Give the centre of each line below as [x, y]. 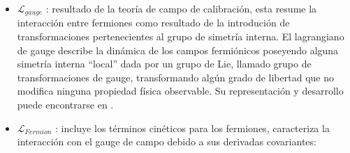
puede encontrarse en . [65, 105]
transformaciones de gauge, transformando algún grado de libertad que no [175, 77]
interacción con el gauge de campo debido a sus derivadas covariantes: [167, 142]
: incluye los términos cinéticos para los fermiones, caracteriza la [192, 128]
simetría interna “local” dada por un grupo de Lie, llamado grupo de [164, 64]
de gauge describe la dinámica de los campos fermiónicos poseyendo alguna [178, 50]
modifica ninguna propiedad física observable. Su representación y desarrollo [180, 91]
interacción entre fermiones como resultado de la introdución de [153, 23]
